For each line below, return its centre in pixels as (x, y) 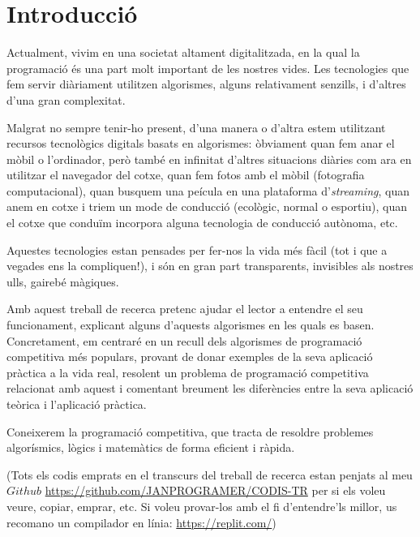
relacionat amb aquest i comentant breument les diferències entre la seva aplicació (210, 388)
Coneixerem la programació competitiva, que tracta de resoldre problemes (190, 431)
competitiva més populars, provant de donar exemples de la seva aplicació (190, 357)
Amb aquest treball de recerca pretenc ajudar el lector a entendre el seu (185, 309)
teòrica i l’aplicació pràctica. (77, 404)
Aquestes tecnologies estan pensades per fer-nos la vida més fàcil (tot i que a (197, 249)
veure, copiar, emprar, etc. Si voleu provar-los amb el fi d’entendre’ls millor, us (202, 506)
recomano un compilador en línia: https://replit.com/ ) (141, 522)
